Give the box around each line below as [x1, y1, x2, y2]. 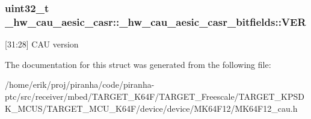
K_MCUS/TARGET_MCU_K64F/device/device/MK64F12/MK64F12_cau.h [5, 102, 298, 114]
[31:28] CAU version [5, 38, 79, 50]
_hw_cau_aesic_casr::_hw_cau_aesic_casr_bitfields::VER [5, 14, 306, 29]
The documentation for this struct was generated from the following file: [5, 58, 271, 70]
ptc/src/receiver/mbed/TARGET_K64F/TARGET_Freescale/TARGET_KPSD [5, 90, 304, 102]
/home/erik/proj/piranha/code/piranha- [5, 78, 155, 91]
